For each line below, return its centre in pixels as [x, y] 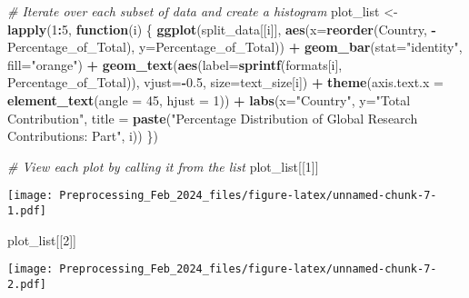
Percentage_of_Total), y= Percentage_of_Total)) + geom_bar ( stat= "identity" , [235, 47]
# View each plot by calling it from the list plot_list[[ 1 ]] [163, 166]
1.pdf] [27, 211]
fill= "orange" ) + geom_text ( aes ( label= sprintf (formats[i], [175, 64]
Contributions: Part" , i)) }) [83, 136]
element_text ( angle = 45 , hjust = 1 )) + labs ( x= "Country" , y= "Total [209, 99]
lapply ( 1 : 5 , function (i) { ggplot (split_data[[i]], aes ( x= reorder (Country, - [222, 29]
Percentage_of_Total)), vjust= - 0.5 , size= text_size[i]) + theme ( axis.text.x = [225, 82]
